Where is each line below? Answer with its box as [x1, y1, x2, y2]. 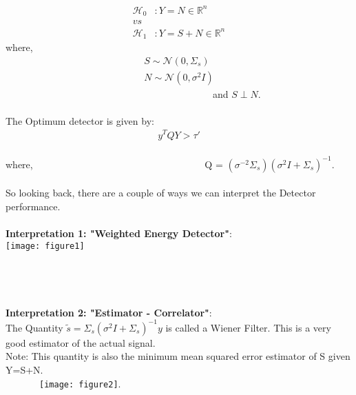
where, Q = [6, 156, 223, 171]
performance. [6, 199, 61, 213]
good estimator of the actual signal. [6, 335, 156, 350]
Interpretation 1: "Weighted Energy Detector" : [6, 226, 232, 241]
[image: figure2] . [39, 376, 121, 390]
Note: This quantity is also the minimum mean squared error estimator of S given [6, 349, 350, 363]
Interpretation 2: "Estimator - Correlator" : [6, 305, 212, 319]
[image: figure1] [6, 241, 85, 251]
